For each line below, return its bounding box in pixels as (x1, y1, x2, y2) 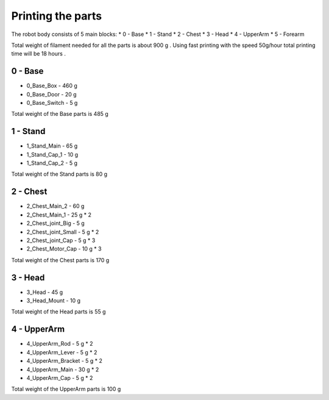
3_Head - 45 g (26, 288, 63, 296)
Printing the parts (11, 9, 102, 23)
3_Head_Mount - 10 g (26, 297, 81, 304)
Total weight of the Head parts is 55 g (11, 308, 106, 315)
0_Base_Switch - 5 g (26, 99, 78, 107)
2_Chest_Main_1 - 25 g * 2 (26, 211, 91, 218)
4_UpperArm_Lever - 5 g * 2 (26, 348, 97, 356)
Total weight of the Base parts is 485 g (11, 110, 109, 118)
